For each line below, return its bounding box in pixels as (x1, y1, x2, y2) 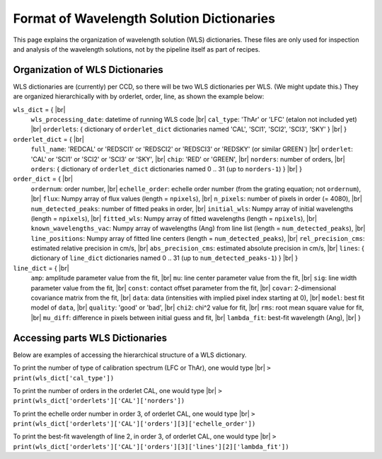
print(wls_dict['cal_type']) (13, 374, 115, 382)
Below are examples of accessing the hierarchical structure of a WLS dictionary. (13, 351, 247, 359)
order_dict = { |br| (13, 174, 74, 183)
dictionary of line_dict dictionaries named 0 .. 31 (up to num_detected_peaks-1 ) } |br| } (30, 254, 299, 262)
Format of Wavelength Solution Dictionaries (13, 11, 276, 26)
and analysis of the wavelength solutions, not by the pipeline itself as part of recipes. (13, 45, 261, 53)
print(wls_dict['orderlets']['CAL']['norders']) (13, 397, 185, 405)
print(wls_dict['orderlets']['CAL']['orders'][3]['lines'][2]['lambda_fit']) (13, 443, 289, 450)
